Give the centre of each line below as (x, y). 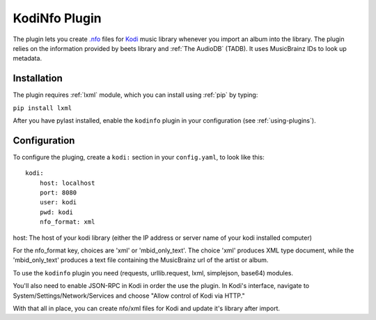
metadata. (27, 59)
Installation (38, 78)
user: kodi (58, 203)
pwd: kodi (56, 212)
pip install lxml (42, 108)
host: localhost (67, 183)
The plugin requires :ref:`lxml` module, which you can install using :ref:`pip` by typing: (135, 95)
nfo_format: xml (67, 222)
